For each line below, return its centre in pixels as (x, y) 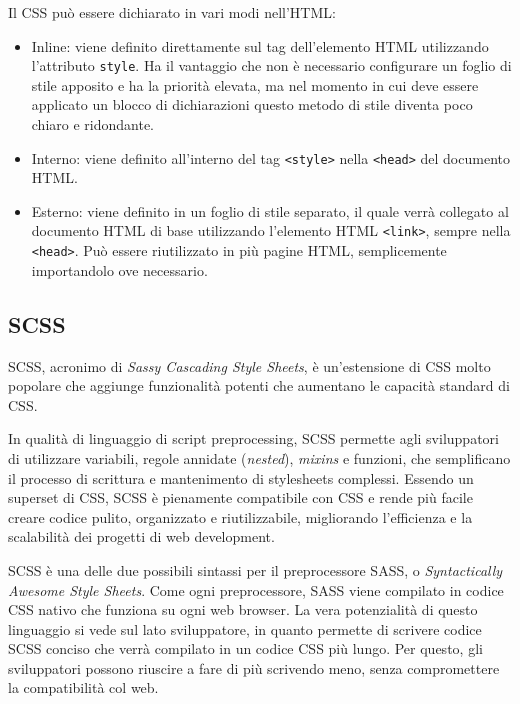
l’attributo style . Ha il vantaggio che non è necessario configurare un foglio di (271, 65)
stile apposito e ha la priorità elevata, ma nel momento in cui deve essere (255, 84)
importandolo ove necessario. (119, 269)
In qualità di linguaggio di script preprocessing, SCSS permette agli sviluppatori (253, 438)
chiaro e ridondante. (93, 124)
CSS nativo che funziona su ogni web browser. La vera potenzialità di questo (243, 609)
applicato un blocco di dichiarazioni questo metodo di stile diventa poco (252, 104)
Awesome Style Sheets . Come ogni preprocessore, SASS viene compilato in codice (256, 589)
